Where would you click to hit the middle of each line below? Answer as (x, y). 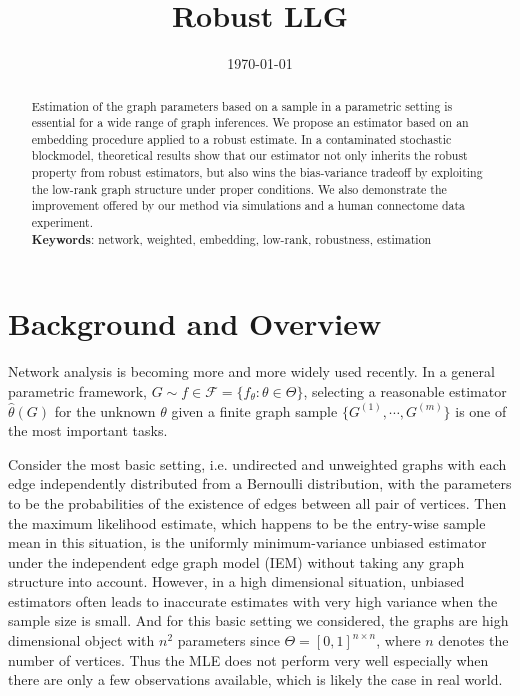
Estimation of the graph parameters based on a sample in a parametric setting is (242, 105)
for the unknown (105, 410)
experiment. (62, 222)
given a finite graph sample (254, 410)
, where (398, 640)
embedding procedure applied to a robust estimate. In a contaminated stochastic (241, 138)
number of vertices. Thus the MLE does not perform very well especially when (248, 659)
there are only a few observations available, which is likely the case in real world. (255, 679)
